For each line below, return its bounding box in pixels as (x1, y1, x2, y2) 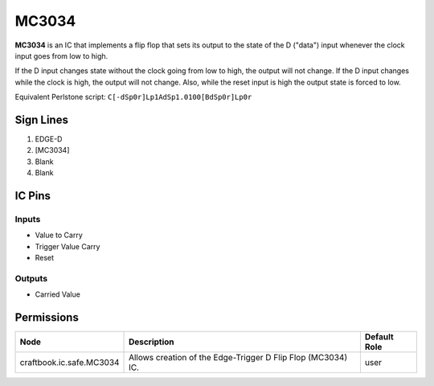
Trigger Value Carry (35, 241, 100, 251)
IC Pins (14, 189, 51, 203)
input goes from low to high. (14, 51, 108, 60)
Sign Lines (14, 113, 68, 126)
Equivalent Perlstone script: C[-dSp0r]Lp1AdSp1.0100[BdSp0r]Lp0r (14, 92, 252, 102)
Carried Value (35, 289, 80, 299)
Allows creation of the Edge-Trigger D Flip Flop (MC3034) (129, 352, 348, 363)
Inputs (14, 213, 41, 224)
